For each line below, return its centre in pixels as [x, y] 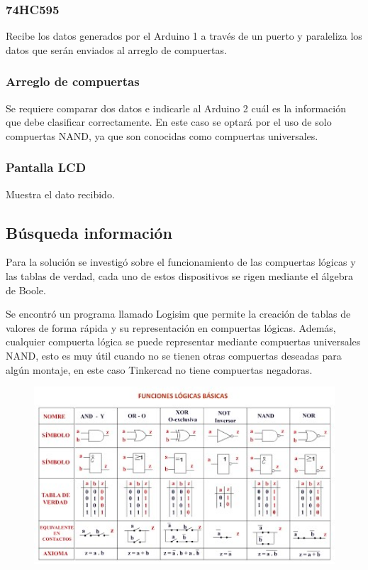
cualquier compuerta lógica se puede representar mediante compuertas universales [183, 342]
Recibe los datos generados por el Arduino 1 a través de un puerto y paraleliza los [184, 36]
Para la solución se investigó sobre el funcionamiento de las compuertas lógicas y [181, 262]
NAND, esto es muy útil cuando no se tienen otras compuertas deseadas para [174, 355]
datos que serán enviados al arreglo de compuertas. [116, 49]
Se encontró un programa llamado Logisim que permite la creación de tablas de [178, 314]
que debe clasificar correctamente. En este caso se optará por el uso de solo [169, 122]
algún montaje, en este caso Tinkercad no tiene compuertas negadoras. [159, 369]
